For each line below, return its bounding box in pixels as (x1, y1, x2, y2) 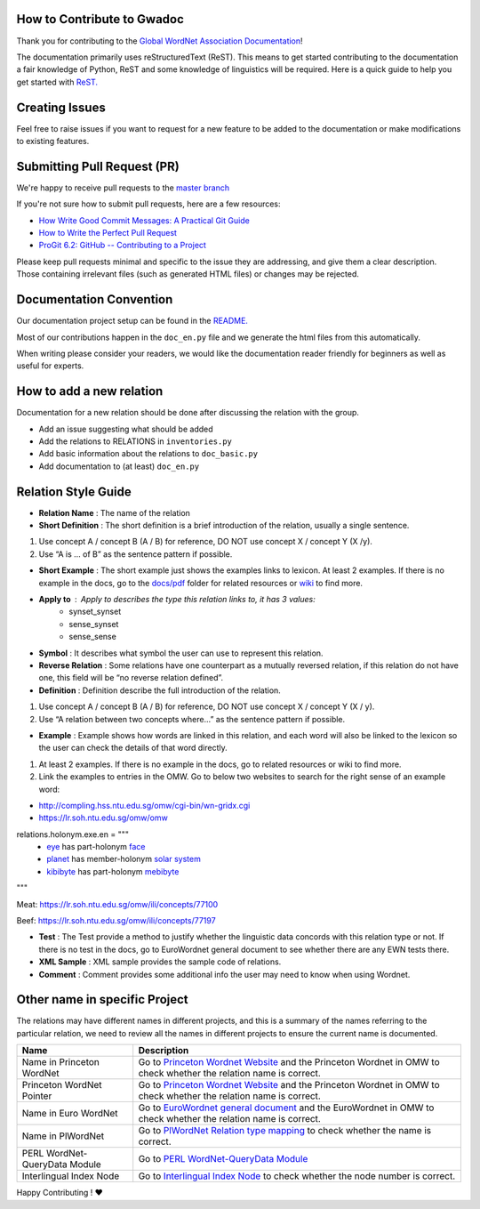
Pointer (21, 1090, 52, 1102)
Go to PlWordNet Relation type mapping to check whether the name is (138, 1124, 432, 1137)
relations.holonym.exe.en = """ (16, 828, 129, 840)
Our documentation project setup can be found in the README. (16, 316, 249, 326)
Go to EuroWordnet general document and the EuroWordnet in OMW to (138, 1101, 435, 1114)
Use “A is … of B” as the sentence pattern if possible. (38, 548, 233, 560)
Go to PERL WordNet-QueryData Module (138, 1153, 308, 1165)
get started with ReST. (16, 77, 98, 87)
